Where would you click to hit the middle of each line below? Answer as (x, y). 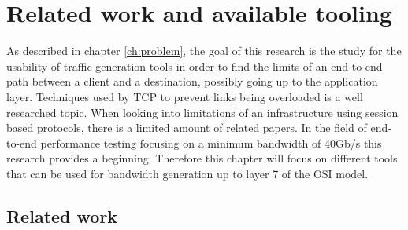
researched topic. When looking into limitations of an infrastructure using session (202, 112)
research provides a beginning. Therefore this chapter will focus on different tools (202, 158)
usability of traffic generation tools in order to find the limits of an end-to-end (195, 66)
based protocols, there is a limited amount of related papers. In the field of (187, 128)
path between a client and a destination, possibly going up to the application (192, 81)
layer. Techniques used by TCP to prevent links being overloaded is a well (185, 96)
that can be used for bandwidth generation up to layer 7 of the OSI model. (187, 173)
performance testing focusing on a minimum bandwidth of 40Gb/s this (211, 142)
